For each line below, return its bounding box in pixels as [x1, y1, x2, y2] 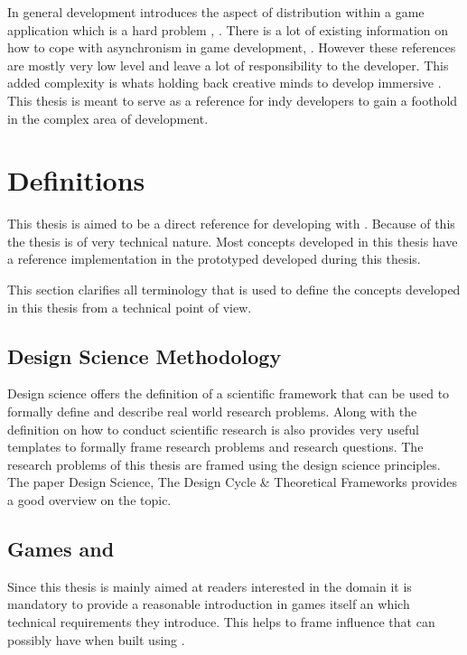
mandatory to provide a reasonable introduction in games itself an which [7, 594, 410, 613]
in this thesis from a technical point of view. [7, 297, 252, 316]
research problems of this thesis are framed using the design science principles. [7, 454, 441, 473]
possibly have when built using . [7, 630, 185, 649]
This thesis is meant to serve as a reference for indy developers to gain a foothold [7, 90, 458, 109]
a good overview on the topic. [7, 491, 172, 510]
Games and [7, 535, 115, 562]
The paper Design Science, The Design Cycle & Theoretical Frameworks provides [7, 473, 458, 491]
